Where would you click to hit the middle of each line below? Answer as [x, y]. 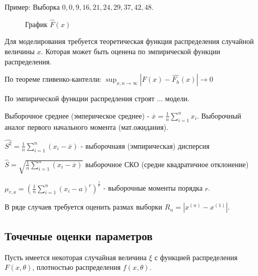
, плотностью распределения [76, 267]
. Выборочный [219, 115]
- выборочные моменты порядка [153, 188]
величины [20, 51]
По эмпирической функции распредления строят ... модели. [97, 98]
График [36, 24]
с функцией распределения [196, 257]
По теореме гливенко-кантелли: [53, 79]
